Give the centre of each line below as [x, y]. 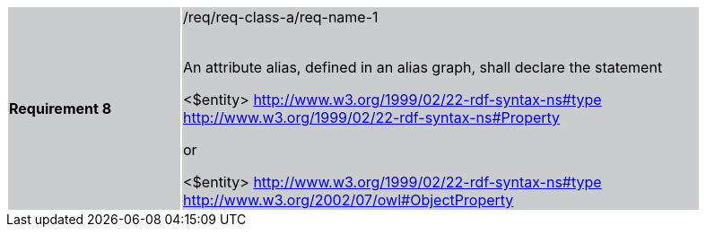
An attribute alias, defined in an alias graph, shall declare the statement [423, 67]
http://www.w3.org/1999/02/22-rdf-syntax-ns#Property [372, 117]
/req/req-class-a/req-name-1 [281, 17]
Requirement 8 [61, 108]
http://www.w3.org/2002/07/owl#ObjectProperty [349, 200]
